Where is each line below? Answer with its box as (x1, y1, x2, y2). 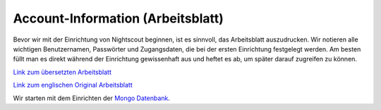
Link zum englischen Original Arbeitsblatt (13, 81, 133, 90)
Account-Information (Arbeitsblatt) (13, 11, 224, 26)
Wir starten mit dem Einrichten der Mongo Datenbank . (13, 94, 171, 102)
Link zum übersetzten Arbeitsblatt (13, 68, 112, 76)
